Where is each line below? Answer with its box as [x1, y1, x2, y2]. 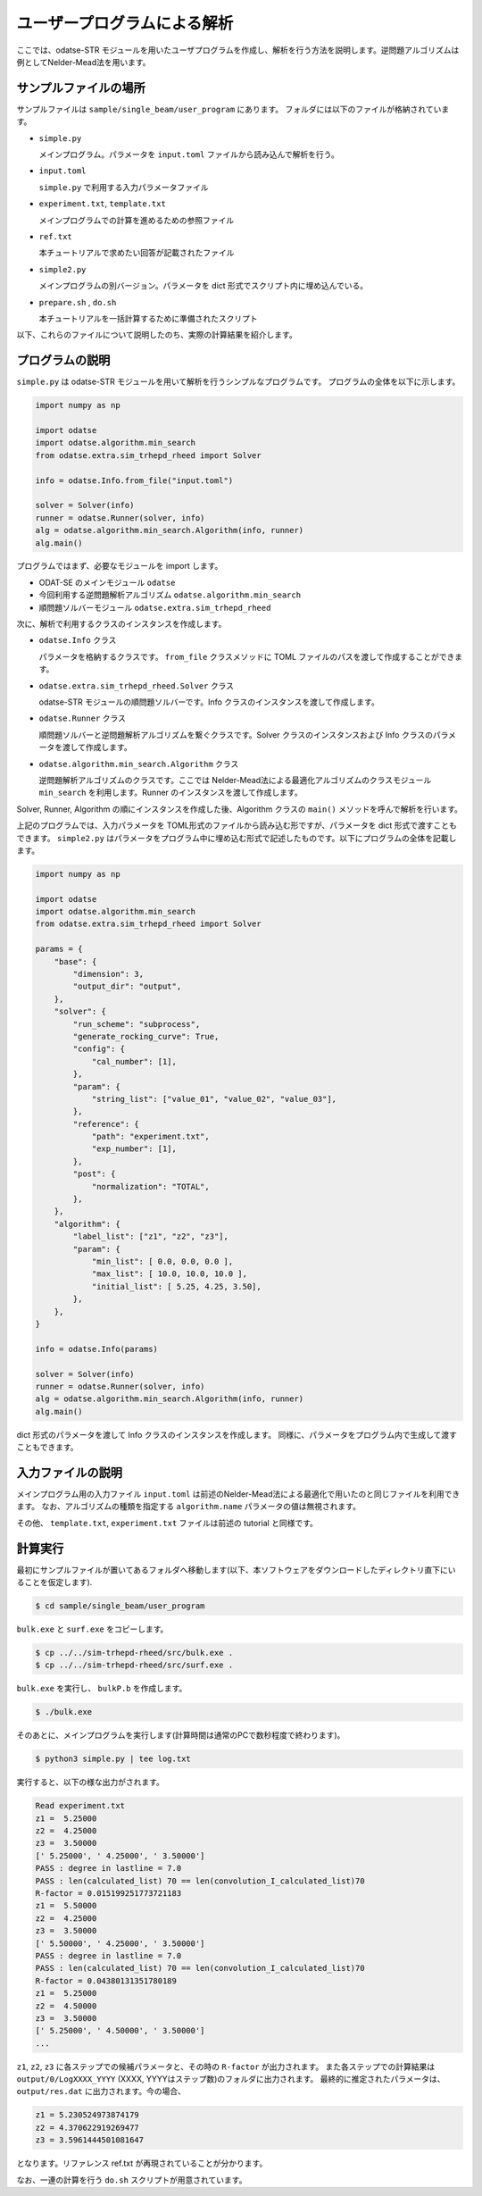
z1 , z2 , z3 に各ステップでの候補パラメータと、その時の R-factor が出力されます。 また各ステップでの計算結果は [16, 2061, 436, 2072]
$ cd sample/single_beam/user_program [35, 1601, 205, 1611]
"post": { [72, 1169, 116, 1179]
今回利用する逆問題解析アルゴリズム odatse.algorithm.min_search [38, 589, 302, 600]
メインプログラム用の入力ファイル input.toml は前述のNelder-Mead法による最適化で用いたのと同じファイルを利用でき [16, 1488, 461, 1499]
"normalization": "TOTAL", [91, 1181, 210, 1191]
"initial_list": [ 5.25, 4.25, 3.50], [91, 1282, 262, 1291]
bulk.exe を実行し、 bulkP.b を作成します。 [16, 1683, 187, 1694]
